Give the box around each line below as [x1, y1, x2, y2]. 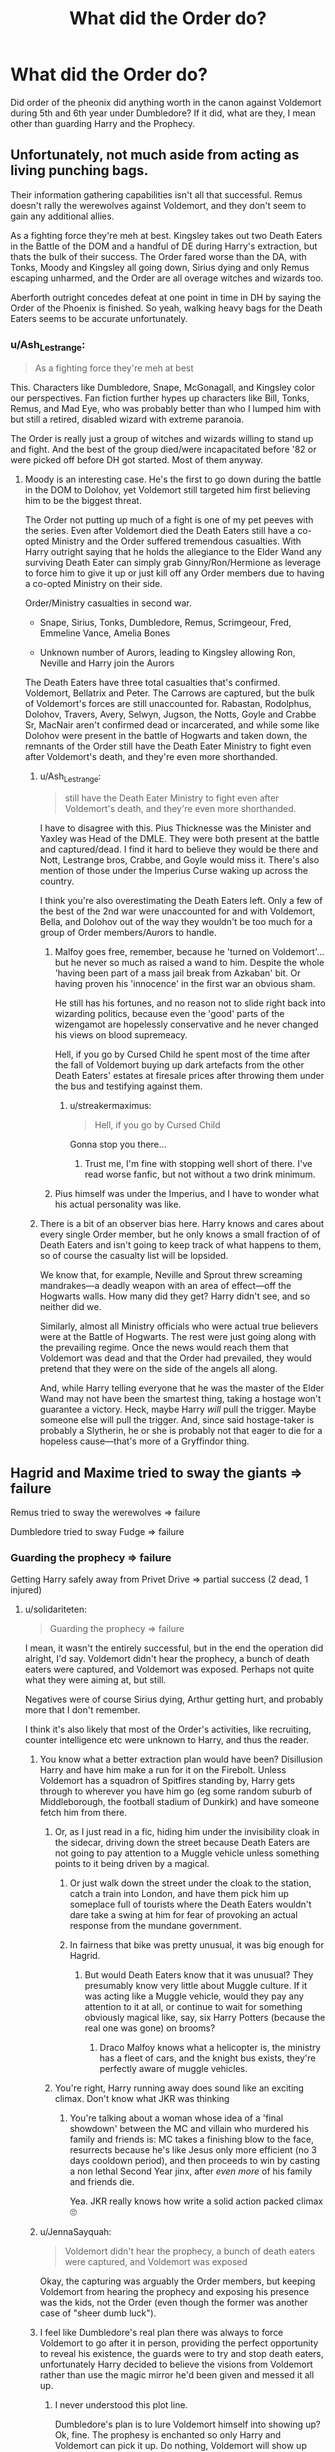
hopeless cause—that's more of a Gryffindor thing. [39, 1435, 250, 1447]
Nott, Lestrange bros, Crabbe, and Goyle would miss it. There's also [39, 854, 320, 866]
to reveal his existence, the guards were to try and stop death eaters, [39, 2348, 324, 2360]
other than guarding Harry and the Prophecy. [10, 117, 196, 129]
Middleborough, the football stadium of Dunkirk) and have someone [39, 1796, 320, 1808]
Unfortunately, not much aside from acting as [10, 147, 300, 164]
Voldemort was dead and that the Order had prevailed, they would [39, 1352, 312, 1364]
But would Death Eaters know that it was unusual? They [84, 1969, 314, 1981]
